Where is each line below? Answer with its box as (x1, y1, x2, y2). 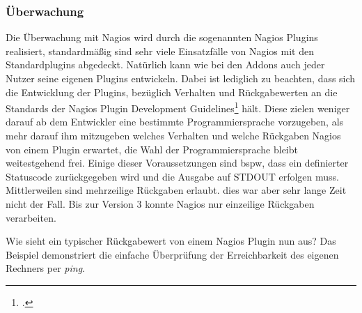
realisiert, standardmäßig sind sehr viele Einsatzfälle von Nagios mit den (6, 43, 314, 58)
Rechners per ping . (6, 261, 86, 275)
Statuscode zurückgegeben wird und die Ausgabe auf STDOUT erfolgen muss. (6, 169, 339, 183)
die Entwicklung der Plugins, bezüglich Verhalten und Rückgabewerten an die (6, 84, 338, 99)
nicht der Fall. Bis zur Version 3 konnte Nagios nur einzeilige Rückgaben (6, 197, 315, 211)
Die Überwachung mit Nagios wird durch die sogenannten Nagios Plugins (6, 30, 318, 45)
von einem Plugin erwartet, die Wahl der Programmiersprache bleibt (6, 142, 298, 156)
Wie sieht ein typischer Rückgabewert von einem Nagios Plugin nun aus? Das (6, 234, 336, 248)
